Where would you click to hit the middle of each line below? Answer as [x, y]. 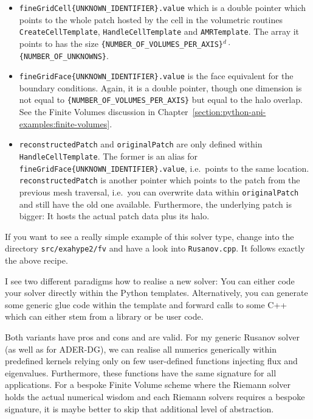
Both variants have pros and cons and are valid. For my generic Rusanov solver [152, 337]
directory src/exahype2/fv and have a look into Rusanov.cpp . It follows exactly [155, 248]
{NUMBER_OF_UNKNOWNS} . [64, 55]
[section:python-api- [229, 112]
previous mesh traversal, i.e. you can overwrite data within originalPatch [159, 192]
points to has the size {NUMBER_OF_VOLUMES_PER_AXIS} [121, 43]
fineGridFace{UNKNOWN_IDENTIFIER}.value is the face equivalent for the [156, 76]
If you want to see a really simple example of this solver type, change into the [150, 236]
